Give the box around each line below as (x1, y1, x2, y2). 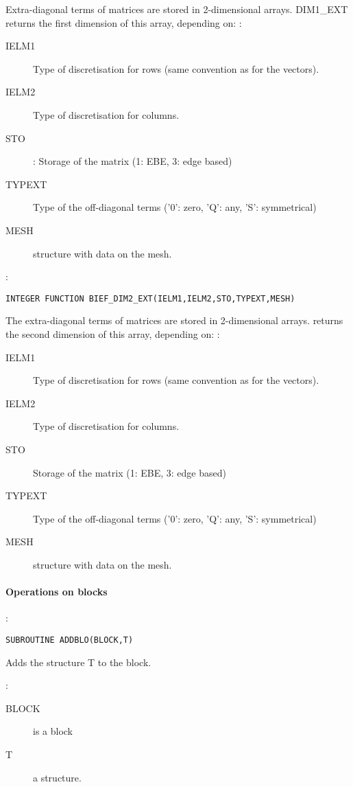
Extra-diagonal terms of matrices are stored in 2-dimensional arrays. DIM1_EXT (5, 2, 348, 16)
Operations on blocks (5, 584, 108, 599)
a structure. (33, 770, 82, 784)
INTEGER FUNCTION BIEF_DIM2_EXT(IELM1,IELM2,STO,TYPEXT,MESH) (5, 293, 295, 304)
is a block (33, 724, 73, 738)
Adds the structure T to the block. (5, 654, 151, 669)
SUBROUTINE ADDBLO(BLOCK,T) (5, 635, 134, 645)
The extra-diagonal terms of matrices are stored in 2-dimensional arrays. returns (5, 313, 343, 328)
